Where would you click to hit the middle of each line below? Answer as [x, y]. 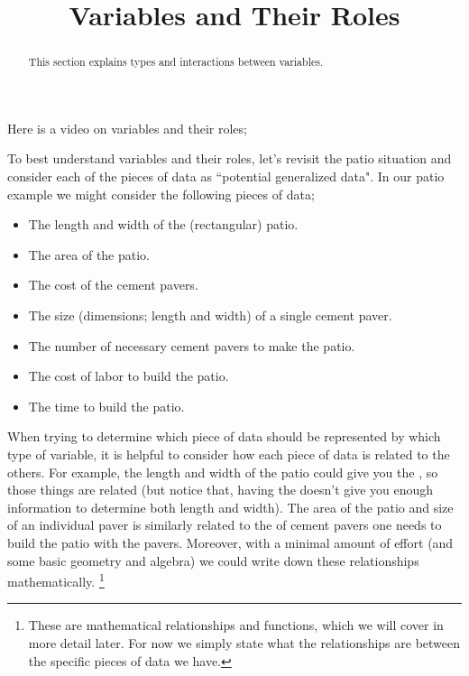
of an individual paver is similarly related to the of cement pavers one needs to [225, 525]
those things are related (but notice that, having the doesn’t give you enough [221, 490]
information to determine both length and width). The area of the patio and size [230, 507]
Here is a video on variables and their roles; [127, 128]
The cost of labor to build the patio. [129, 376]
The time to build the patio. [106, 406]
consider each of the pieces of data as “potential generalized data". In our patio [226, 176]
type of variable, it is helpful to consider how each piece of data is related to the [229, 454]
